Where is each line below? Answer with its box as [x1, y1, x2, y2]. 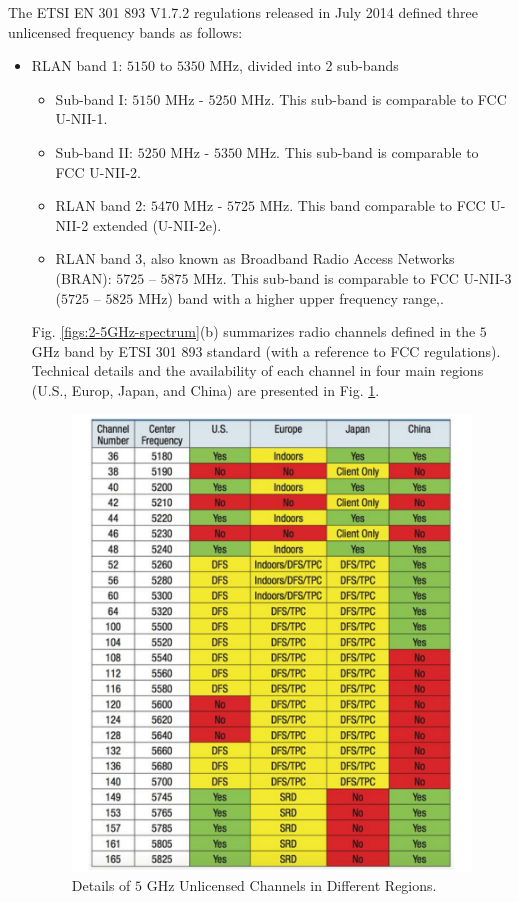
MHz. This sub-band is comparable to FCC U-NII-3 [193, 267, 512, 288]
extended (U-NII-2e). [92, 214, 222, 235]
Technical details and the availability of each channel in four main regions [31, 360, 484, 381]
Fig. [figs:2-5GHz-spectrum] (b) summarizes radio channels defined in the [31, 321, 476, 342]
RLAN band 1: [31, 55, 123, 76]
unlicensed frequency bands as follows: [8, 21, 243, 42]
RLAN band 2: [55, 195, 147, 216]
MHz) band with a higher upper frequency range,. [138, 287, 444, 308]
